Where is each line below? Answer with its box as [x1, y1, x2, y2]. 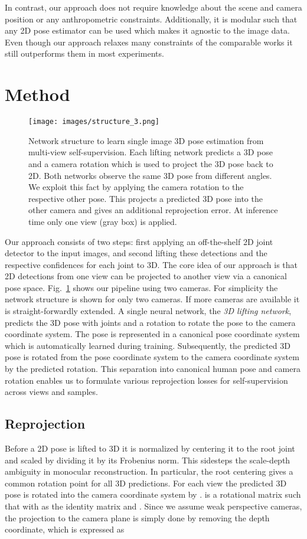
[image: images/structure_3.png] [28, 117, 159, 126]
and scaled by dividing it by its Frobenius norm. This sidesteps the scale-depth [5, 453, 290, 466]
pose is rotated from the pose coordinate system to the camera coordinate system [5, 351, 299, 363]
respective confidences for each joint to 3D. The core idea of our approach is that [5, 258, 298, 270]
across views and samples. [5, 386, 98, 398]
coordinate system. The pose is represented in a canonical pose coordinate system [5, 328, 300, 340]
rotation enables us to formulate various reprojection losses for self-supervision [5, 374, 288, 386]
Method [5, 82, 70, 106]
